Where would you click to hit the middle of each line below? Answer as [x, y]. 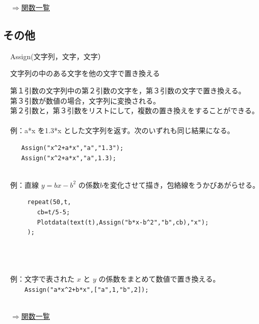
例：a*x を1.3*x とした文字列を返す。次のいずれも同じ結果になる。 [122, 130]
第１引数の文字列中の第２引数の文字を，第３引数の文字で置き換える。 [128, 90]
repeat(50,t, [49, 202]
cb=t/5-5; [54, 212]
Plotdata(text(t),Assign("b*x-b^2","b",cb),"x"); [123, 222]
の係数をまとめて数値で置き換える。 [159, 279]
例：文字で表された [42, 279]
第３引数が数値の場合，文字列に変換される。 [85, 100]
